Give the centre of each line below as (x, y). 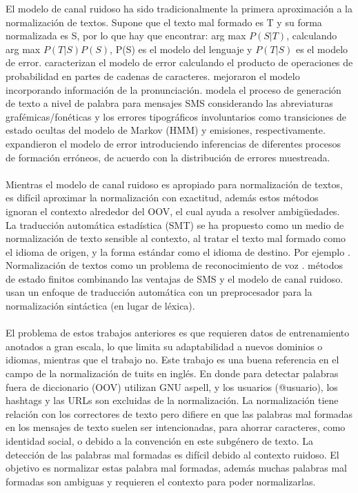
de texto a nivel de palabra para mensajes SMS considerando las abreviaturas (169, 103)
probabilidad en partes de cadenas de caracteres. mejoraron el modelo (153, 76)
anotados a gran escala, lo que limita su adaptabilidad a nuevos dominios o (164, 346)
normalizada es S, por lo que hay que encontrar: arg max (126, 36)
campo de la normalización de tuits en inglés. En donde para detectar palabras (172, 373)
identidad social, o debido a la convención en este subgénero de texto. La (160, 441)
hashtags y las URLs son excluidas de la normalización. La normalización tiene (172, 400)
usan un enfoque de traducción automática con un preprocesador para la (159, 292)
